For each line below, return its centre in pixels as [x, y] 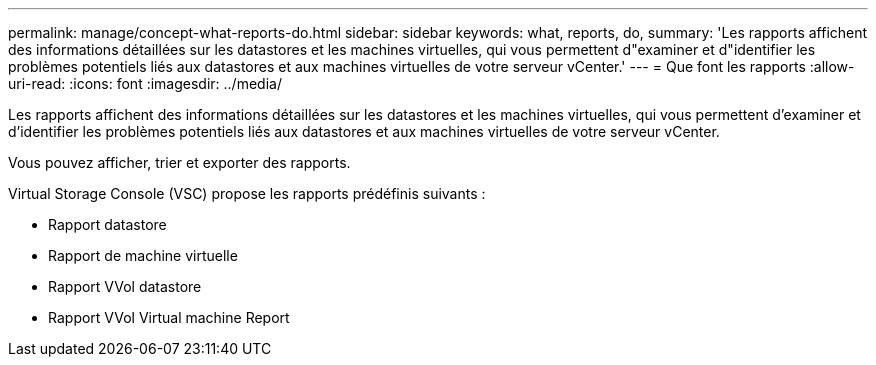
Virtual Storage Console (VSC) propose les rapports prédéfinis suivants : [247, 193]
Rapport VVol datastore [125, 286]
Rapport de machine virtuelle [143, 255]
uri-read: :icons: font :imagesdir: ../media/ [145, 83]
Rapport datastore [107, 224]
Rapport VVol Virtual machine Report [169, 317]
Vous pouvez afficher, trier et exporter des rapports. [179, 162]
